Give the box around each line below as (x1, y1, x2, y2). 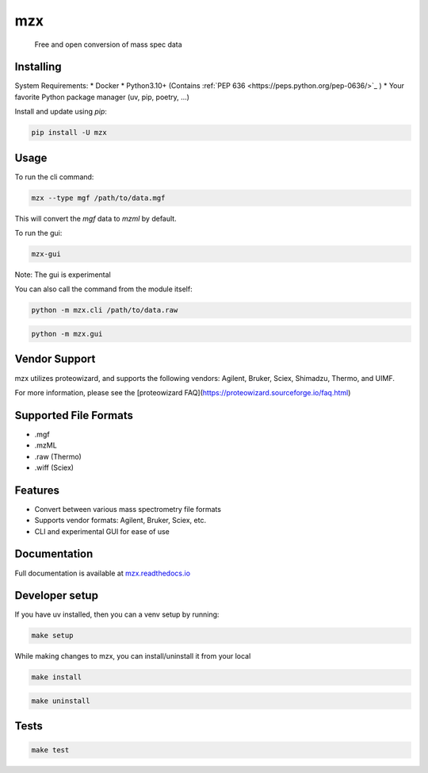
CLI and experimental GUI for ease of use (34, 526, 170, 536)
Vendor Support (14, 352, 96, 366)
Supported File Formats (14, 409, 134, 422)
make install (31, 673, 82, 682)
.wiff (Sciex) (34, 463, 75, 472)
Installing (14, 60, 63, 74)
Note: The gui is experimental (14, 270, 111, 279)
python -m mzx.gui (31, 329, 103, 338)
